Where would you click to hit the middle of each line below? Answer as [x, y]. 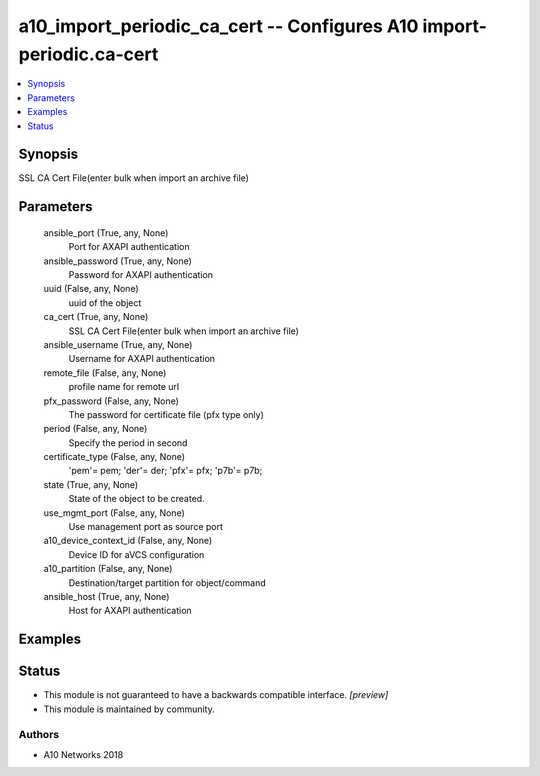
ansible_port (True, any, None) [106, 232]
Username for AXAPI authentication [141, 359]
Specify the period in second [128, 442]
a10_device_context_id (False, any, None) [128, 541]
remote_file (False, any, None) [105, 372]
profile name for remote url [124, 387]
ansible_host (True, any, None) [106, 596]
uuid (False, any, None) [91, 289]
